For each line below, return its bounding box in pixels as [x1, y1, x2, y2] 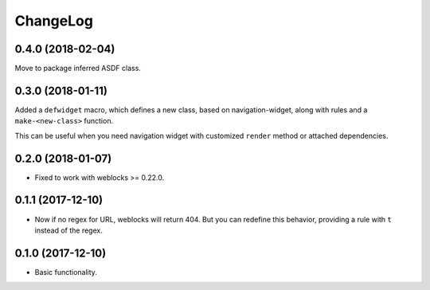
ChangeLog [14, 12, 93, 29]
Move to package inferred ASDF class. [14, 64, 141, 73]
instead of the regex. [34, 225, 103, 235]
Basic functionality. [34, 267, 97, 276]
